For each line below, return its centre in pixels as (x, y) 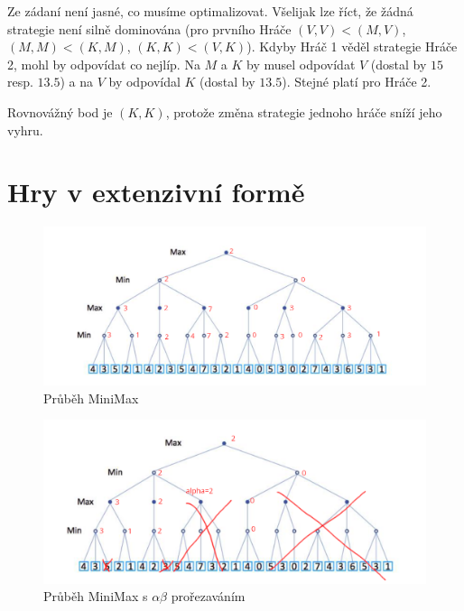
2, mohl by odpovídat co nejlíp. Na (104, 64)
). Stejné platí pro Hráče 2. (357, 82)
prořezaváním (208, 596)
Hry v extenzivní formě (156, 192)
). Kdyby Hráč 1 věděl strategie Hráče (352, 46)
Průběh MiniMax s (96, 596)
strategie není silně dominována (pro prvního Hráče (149, 28)
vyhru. (25, 130)
